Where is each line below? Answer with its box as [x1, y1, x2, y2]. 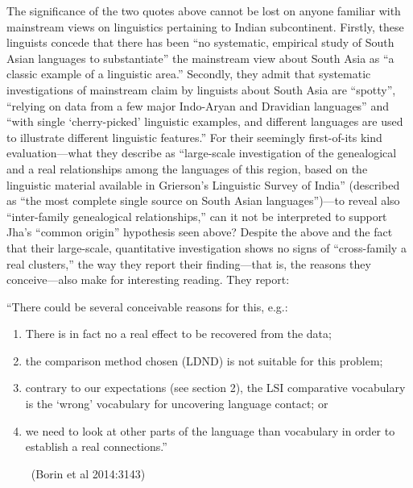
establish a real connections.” [25, 438, 167, 455]
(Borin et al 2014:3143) [31, 465, 146, 482]
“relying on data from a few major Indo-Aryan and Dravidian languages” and [6, 97, 389, 114]
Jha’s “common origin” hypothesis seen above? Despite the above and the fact [6, 223, 393, 240]
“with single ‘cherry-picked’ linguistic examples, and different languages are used [6, 113, 403, 130]
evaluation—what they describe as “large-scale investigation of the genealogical [6, 144, 397, 161]
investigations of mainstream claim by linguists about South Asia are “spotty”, [6, 81, 396, 98]
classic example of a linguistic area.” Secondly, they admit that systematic [6, 65, 371, 82]
